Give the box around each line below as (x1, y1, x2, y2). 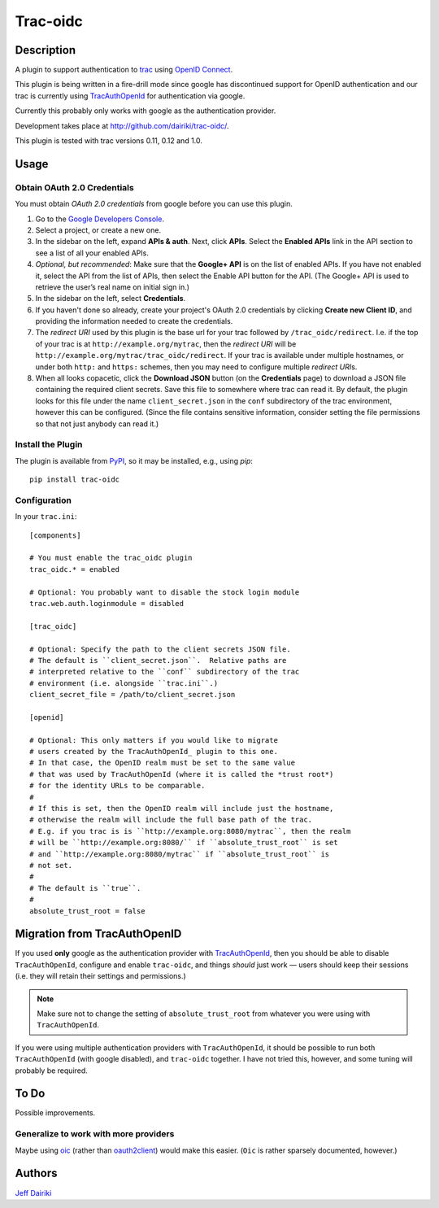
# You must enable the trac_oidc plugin (29, 553, 193, 563)
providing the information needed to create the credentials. (35, 316, 233, 326)
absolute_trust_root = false (29, 906, 146, 915)
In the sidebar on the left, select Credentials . (35, 294, 186, 303)
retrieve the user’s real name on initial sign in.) (35, 281, 190, 292)
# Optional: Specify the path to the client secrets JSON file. (29, 644, 292, 654)
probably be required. (15, 1066, 89, 1075)
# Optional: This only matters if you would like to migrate (29, 735, 278, 744)
